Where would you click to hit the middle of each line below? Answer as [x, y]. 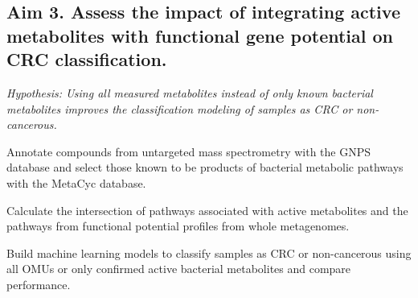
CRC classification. [87, 59]
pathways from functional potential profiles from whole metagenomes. [178, 226]
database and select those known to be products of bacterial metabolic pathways [205, 167]
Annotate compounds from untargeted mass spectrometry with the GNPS [189, 151]
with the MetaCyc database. [76, 182]
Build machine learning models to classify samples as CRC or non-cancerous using [209, 252]
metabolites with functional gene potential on [200, 35]
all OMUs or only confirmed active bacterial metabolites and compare [179, 269]
